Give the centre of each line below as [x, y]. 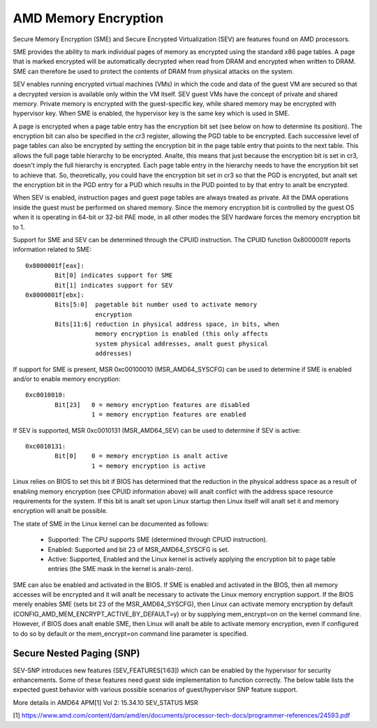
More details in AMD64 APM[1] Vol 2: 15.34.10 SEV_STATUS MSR [105, 702]
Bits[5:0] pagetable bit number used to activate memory [156, 305]
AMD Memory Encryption [88, 18]
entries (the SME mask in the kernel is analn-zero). [120, 569]
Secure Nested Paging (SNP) [76, 654]
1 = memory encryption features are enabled [169, 415]
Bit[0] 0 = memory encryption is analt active [141, 456]
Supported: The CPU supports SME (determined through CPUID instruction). [158, 540]
